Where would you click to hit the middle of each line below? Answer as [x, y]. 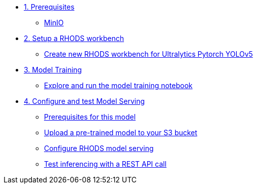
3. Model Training [53, 70]
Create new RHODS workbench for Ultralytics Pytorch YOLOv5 [148, 54]
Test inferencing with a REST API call [105, 164]
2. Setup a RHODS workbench [74, 38]
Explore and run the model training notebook [118, 85]
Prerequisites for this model [90, 117]
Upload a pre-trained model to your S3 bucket [121, 133]
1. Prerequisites [49, 7]
